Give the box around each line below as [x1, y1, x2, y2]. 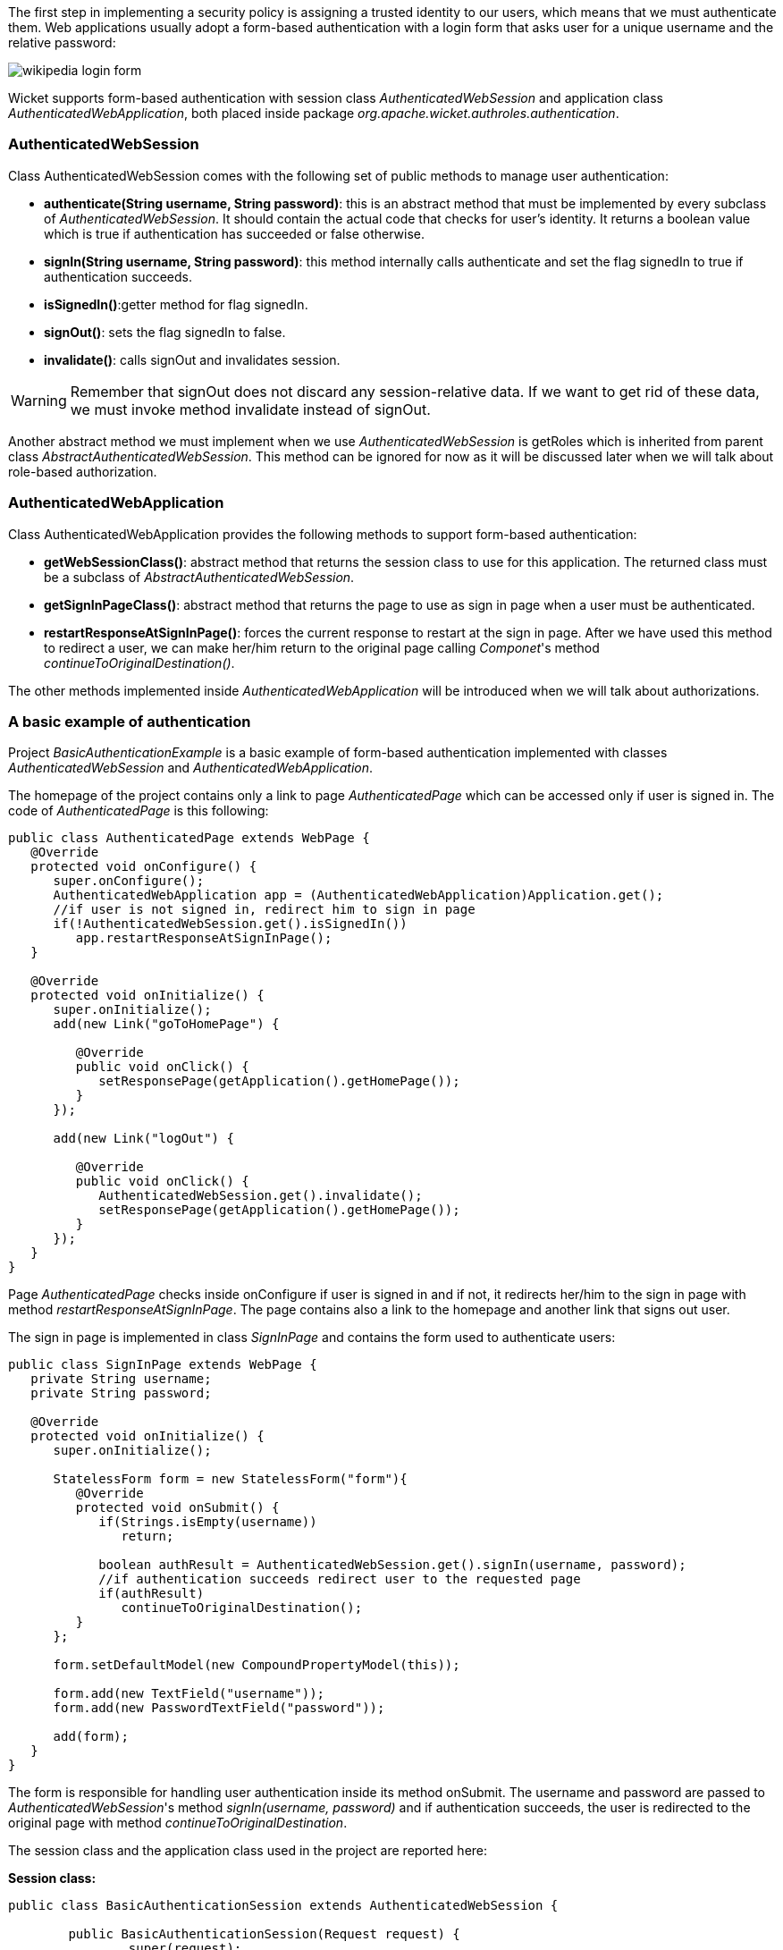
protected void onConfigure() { [30, 859, 257, 874]
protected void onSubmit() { [75, 1500, 280, 1515]
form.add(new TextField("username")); [53, 1686, 325, 1701]
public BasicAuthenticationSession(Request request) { [68, 1927, 460, 1942]
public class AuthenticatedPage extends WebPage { [8, 831, 370, 846]
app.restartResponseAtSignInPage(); [75, 931, 333, 946]
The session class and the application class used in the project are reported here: [8, 1843, 488, 1859]
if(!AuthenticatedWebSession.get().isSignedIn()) [53, 916, 408, 932]
